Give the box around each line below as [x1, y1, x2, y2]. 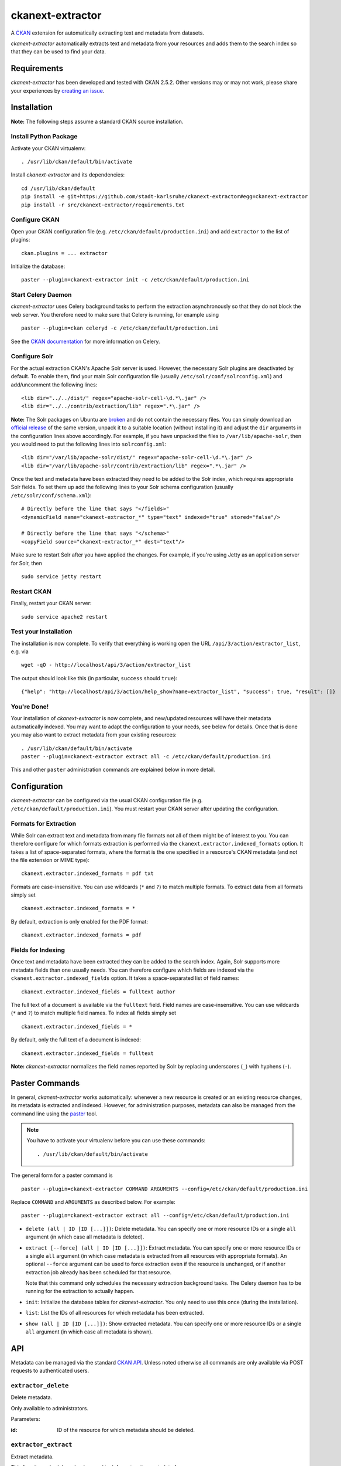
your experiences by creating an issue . [11, 87, 105, 94]
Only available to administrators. [11, 1404, 89, 1411]
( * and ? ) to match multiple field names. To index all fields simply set [11, 1009, 177, 1017]
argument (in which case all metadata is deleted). [25, 1233, 144, 1240]
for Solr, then [11, 559, 42, 566]
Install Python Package [11, 133, 78, 141]
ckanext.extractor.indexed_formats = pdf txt [21, 870, 154, 877]
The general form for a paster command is [11, 1172, 113, 1179]
